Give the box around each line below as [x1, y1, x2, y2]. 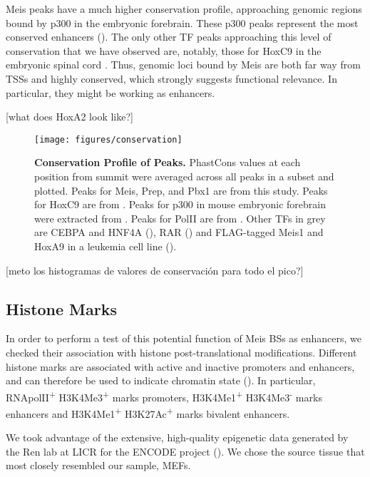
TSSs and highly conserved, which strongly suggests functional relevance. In [6, 71, 337, 86]
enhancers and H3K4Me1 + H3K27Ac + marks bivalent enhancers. [6, 404, 290, 421]
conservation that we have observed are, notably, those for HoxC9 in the [6, 43, 322, 58]
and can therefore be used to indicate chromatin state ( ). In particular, [6, 373, 316, 388]
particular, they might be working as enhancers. [6, 85, 215, 100]
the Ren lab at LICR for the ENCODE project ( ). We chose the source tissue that [6, 443, 365, 458]
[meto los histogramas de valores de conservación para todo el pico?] [6, 262, 304, 277]
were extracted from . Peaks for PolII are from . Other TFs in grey [34, 210, 326, 225]
